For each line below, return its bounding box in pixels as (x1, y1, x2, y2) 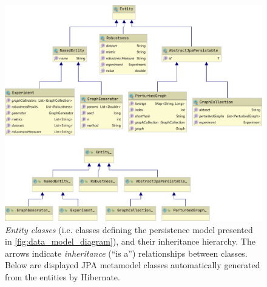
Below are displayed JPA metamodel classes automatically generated (5, 259, 260, 271)
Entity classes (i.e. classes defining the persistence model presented (5, 223, 253, 236)
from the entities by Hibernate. (5, 270, 120, 283)
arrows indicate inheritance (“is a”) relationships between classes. (5, 246, 248, 259)
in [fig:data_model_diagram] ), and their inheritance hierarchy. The (5, 235, 255, 248)
